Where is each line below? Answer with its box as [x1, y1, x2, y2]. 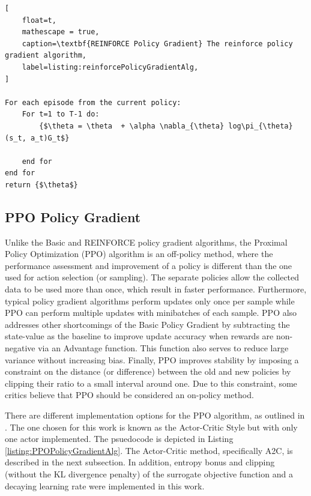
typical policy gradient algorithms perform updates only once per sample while [5, 294, 295, 307]
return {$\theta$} [5, 180, 78, 189]
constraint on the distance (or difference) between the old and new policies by [5, 365, 291, 378]
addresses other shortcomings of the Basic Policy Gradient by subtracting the [5, 318, 290, 330]
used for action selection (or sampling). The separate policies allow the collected [5, 271, 300, 283]
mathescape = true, [22, 28, 100, 37]
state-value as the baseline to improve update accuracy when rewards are [5, 330, 274, 342]
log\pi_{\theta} [228, 121, 293, 130]
